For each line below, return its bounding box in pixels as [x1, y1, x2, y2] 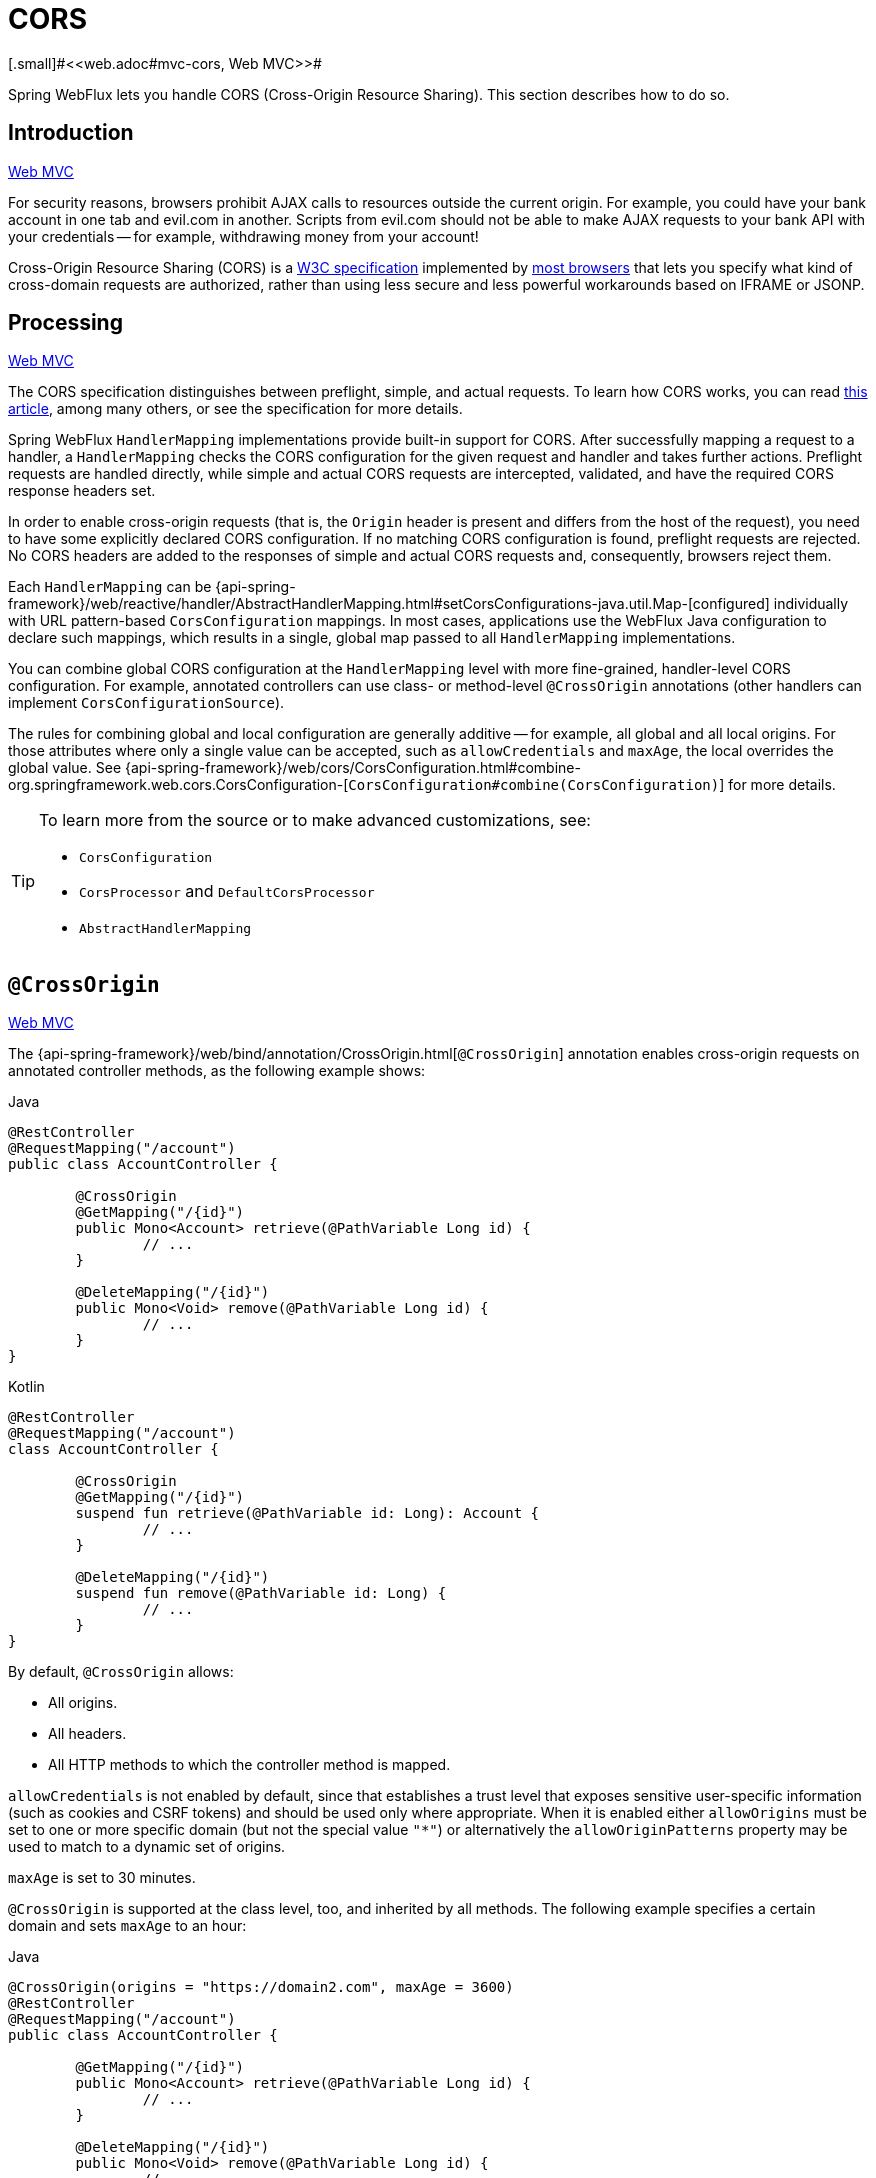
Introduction [8, 120, 134, 146]
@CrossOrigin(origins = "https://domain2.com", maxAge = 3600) [8, 1979, 514, 1996]
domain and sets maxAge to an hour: [8, 1917, 247, 1935]
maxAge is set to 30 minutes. [8, 1869, 196, 1887]
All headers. [48, 1725, 127, 1743]
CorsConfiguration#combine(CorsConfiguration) [348, 777, 720, 794]
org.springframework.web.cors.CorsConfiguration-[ [8, 776, 349, 794]
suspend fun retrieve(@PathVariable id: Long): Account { [75, 1505, 540, 1522]
